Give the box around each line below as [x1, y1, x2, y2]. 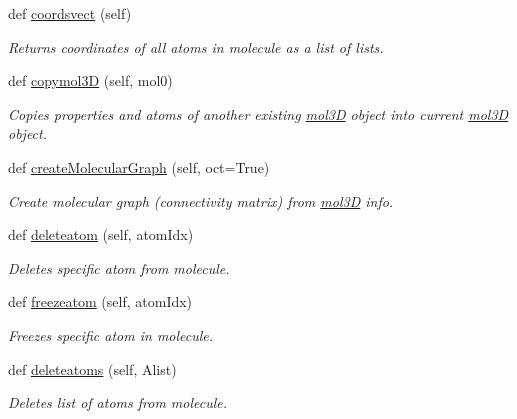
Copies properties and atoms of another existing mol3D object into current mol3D [8, 103, 509, 124]
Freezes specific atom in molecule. [8, 324, 214, 345]
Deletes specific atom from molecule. [8, 257, 230, 278]
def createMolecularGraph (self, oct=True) [8, 156, 270, 177]
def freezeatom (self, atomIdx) [8, 291, 193, 312]
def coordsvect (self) [8, 3, 132, 23]
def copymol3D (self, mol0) [8, 70, 173, 91]
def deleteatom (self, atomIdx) [8, 224, 194, 245]
